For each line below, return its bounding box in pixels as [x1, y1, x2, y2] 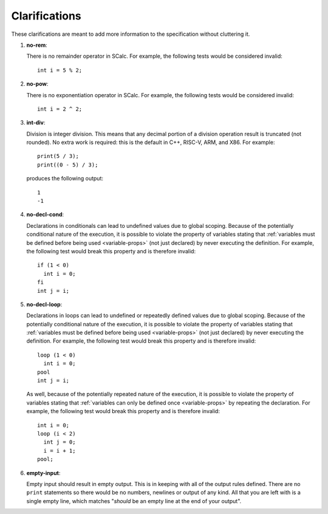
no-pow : [26, 80, 49, 87]
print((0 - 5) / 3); [37, 161, 98, 168]
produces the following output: [26, 175, 103, 182]
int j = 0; [43, 439, 76, 446]
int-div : [26, 119, 46, 126]
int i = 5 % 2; [37, 67, 83, 74]
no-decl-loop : [26, 301, 63, 308]
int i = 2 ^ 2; [37, 105, 83, 112]
